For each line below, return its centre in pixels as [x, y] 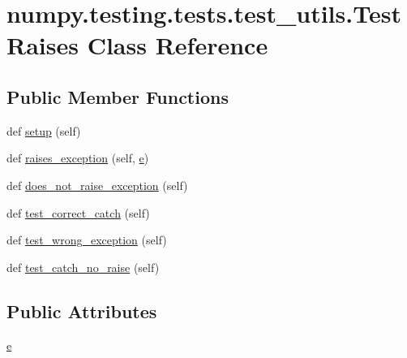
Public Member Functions [118, 96]
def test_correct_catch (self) [78, 212]
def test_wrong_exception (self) [87, 240]
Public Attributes [82, 311]
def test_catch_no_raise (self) [83, 267]
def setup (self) [44, 130]
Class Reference [178, 45]
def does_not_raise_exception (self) [97, 185]
